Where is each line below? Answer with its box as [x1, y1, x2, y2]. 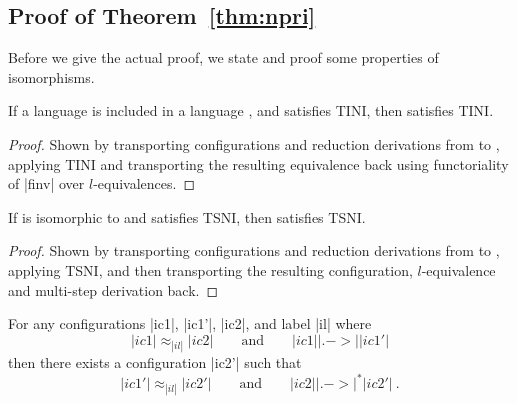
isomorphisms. [8, 66, 95, 87]
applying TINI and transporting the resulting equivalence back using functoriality [8, 153, 509, 174]
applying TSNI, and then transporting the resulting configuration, [8, 259, 413, 280]
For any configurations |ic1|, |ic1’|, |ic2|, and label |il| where [8, 313, 372, 334]
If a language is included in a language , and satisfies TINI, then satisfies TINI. [8, 100, 494, 121]
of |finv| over [8, 173, 85, 194]
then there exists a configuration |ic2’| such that [8, 351, 302, 372]
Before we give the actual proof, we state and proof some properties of [8, 47, 439, 68]
